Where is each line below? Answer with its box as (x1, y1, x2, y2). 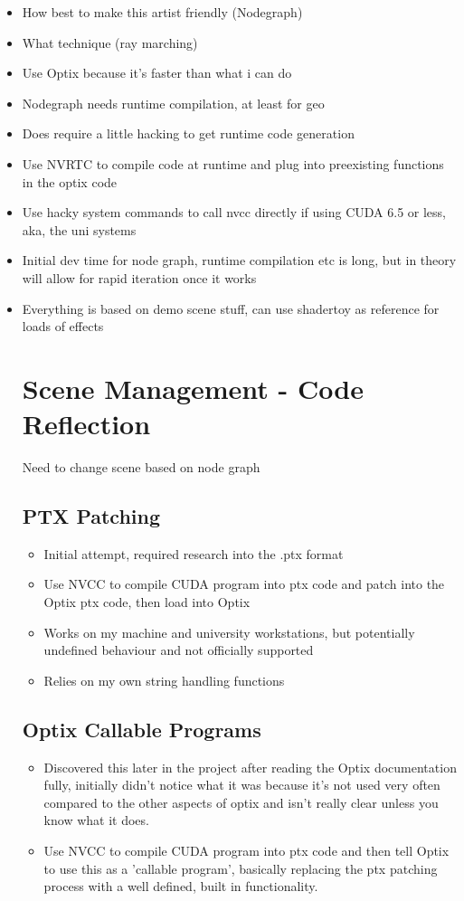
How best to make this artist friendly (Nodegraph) (22, 3, 303, 21)
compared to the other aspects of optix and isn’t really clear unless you (43, 792, 439, 811)
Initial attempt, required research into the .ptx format (43, 544, 344, 563)
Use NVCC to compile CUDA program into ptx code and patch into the (43, 574, 445, 593)
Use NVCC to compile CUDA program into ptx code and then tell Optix (43, 840, 450, 859)
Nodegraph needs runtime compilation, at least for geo (22, 93, 325, 112)
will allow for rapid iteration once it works (22, 268, 257, 287)
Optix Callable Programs (22, 715, 261, 743)
